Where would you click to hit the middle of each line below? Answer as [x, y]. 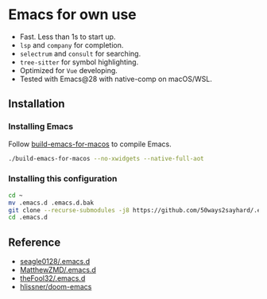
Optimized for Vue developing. [68, 70]
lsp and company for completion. [72, 45]
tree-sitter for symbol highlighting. [79, 62]
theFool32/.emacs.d [52, 278]
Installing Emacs [41, 126]
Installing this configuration [63, 179]
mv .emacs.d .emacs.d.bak [51, 203]
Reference [35, 242]
